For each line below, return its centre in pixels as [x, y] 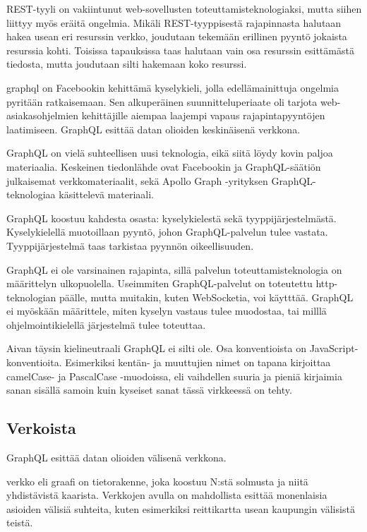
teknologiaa [31, 194]
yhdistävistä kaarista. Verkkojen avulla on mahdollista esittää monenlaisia [167, 495]
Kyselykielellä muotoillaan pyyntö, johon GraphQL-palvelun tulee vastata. [167, 232]
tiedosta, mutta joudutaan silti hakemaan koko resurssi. [127, 64]
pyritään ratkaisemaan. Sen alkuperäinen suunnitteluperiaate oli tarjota [162, 101]
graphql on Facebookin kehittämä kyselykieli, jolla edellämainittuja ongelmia [173, 87]
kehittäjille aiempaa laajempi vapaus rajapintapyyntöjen [203, 115]
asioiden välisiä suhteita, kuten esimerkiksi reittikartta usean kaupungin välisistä [181, 508]
